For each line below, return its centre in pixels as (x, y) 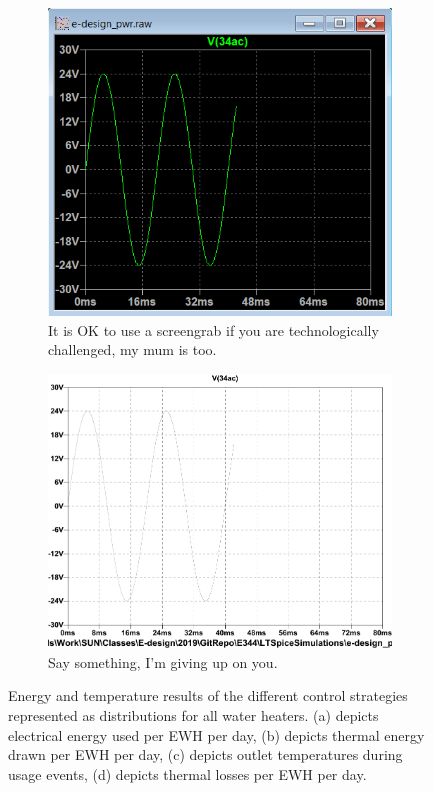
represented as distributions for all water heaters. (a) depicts (193, 715)
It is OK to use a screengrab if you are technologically (213, 329)
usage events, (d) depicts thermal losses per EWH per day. (187, 773)
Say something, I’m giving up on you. (163, 661)
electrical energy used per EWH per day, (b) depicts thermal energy (216, 734)
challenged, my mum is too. (132, 349)
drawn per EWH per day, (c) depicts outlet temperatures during (205, 754)
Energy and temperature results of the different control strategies (208, 695)
